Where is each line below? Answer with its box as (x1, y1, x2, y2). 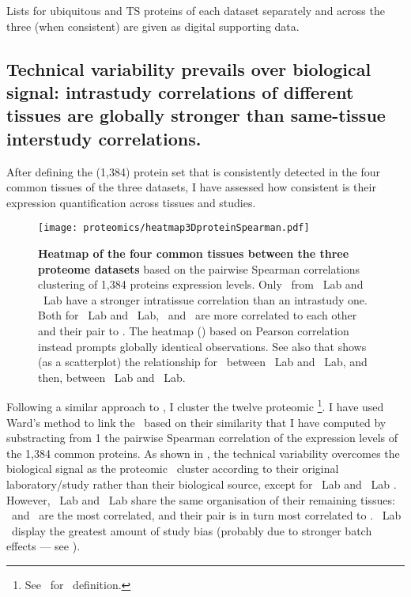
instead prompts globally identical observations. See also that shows (38, 338, 367, 354)
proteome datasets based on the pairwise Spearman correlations (38, 260, 360, 277)
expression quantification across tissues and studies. (6, 194, 256, 210)
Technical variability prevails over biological (6, 56, 371, 81)
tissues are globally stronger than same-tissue (6, 103, 386, 127)
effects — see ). (6, 538, 81, 554)
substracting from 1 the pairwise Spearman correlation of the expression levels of (6, 429, 398, 446)
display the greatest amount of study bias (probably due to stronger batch (11, 522, 372, 538)
